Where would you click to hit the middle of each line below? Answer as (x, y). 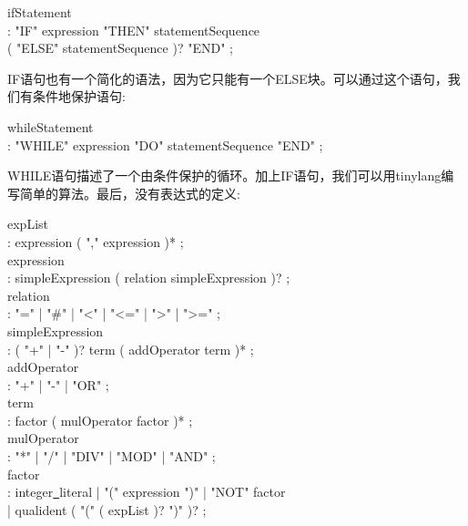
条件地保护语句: (79, 96)
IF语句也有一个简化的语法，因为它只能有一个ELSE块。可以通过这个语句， (228, 78)
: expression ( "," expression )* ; (96, 241)
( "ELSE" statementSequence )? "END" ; (120, 48)
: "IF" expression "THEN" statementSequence (134, 30)
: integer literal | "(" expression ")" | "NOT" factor (147, 492)
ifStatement (40, 12)
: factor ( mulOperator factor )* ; (100, 420)
